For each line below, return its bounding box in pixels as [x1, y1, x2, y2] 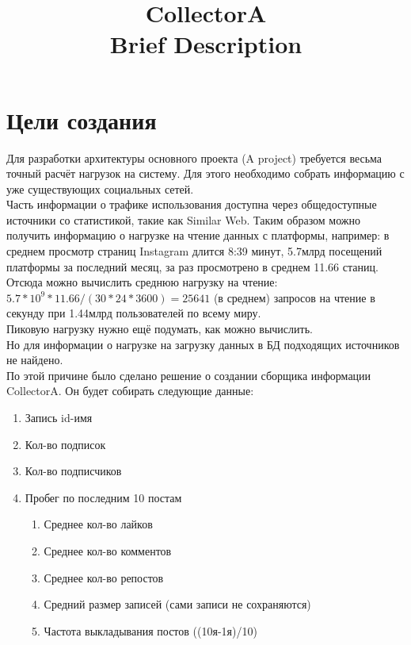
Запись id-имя [25, 409, 93, 425]
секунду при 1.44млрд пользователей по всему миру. [6, 305, 261, 321]
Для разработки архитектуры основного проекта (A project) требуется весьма [6, 149, 382, 166]
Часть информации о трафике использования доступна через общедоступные [6, 196, 377, 213]
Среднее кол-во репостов [44, 569, 164, 585]
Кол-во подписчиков [25, 463, 122, 479]
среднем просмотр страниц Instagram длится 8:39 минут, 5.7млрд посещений [6, 243, 382, 259]
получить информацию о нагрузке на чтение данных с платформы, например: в [6, 227, 390, 244]
